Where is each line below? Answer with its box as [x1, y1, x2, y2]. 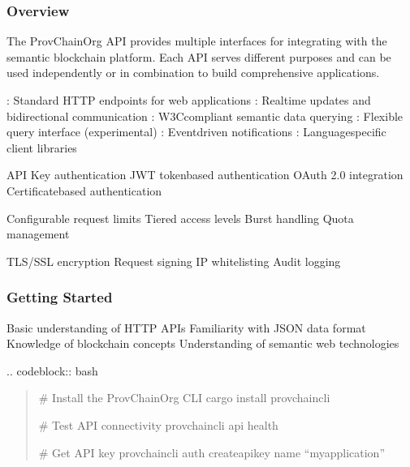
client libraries [6, 139, 77, 156]
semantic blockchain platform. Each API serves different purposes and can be [6, 48, 391, 65]
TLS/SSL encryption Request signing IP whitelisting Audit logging [6, 252, 341, 269]
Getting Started [6, 287, 113, 307]
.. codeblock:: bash [6, 362, 98, 379]
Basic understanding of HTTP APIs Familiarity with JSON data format [6, 319, 366, 336]
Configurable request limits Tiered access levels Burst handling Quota [6, 209, 354, 226]
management [6, 225, 70, 242]
